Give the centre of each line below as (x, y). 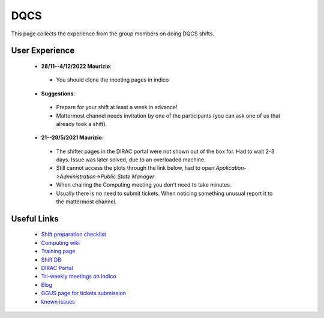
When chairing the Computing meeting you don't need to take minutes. (144, 185)
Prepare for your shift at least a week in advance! (117, 107)
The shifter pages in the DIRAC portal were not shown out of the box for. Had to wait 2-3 (165, 151)
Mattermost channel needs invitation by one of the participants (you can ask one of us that (168, 115)
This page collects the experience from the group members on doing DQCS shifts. (112, 34)
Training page (58, 251)
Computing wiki (61, 242)
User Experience (43, 51)
